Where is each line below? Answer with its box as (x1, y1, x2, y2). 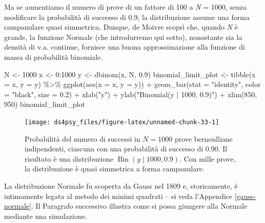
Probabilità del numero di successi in (25, 133, 140, 144)
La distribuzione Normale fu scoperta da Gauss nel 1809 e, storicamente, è (4, 180, 238, 191)
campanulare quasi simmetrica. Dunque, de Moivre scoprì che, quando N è (4, 21, 238, 32)
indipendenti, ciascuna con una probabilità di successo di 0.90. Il (25, 143, 228, 154)
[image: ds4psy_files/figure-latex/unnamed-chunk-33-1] (25, 118, 219, 126)
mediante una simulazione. (4, 210, 87, 221)
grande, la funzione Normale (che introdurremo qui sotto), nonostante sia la (4, 31, 242, 42)
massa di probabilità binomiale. (4, 51, 103, 62)
